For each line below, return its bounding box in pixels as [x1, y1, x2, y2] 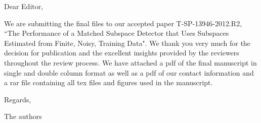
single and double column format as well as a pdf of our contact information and [4, 67, 254, 78]
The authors [4, 111, 42, 121]
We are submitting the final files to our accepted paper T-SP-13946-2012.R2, [4, 18, 242, 28]
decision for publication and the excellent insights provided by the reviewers [4, 47, 239, 58]
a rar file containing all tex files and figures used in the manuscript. [4, 77, 213, 88]
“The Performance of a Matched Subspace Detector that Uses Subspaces [4, 28, 229, 38]
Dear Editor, [4, 1, 43, 11]
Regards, [4, 94, 31, 104]
